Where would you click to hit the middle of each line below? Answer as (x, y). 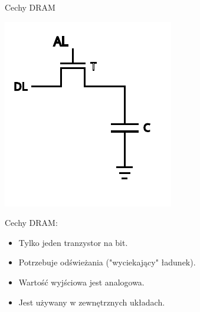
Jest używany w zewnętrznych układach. (92, 302)
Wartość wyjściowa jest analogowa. (81, 282)
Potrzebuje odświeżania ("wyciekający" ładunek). (107, 262)
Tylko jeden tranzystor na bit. (73, 242)
